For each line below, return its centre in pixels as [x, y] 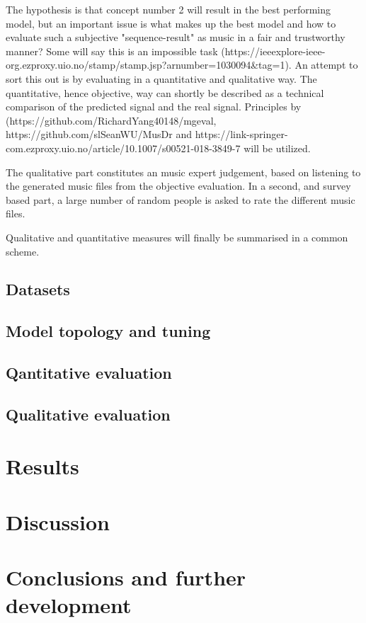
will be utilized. [277, 148]
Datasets [38, 289]
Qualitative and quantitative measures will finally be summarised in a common [177, 237]
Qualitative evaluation [88, 414]
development [69, 605]
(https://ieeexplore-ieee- [273, 51]
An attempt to [326, 65]
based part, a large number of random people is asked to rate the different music [181, 199]
